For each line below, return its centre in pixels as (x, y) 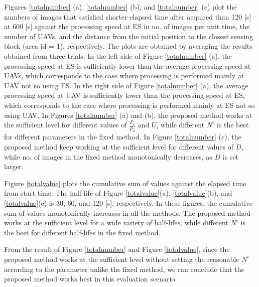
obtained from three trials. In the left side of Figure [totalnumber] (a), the (118, 55)
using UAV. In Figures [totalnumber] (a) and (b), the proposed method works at (128, 115)
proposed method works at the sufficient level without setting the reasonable (122, 259)
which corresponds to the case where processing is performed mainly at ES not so (129, 105)
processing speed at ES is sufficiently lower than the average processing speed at (127, 65)
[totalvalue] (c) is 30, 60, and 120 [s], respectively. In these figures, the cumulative (128, 202)
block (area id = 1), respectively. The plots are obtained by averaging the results (128, 46)
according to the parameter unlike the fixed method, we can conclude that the (124, 269)
